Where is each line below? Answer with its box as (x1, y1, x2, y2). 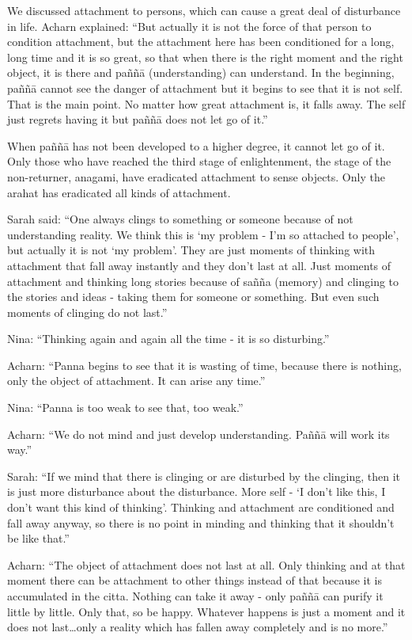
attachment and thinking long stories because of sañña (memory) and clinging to (7, 272, 399, 289)
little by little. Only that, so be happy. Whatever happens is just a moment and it (7, 603, 406, 619)
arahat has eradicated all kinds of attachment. (7, 184, 231, 200)
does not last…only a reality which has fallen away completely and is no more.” (7, 619, 388, 635)
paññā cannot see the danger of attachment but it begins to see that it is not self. (7, 79, 403, 96)
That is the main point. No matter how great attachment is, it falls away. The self (7, 95, 406, 112)
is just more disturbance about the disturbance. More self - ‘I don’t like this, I (7, 483, 386, 500)
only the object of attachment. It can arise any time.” (7, 372, 266, 389)
